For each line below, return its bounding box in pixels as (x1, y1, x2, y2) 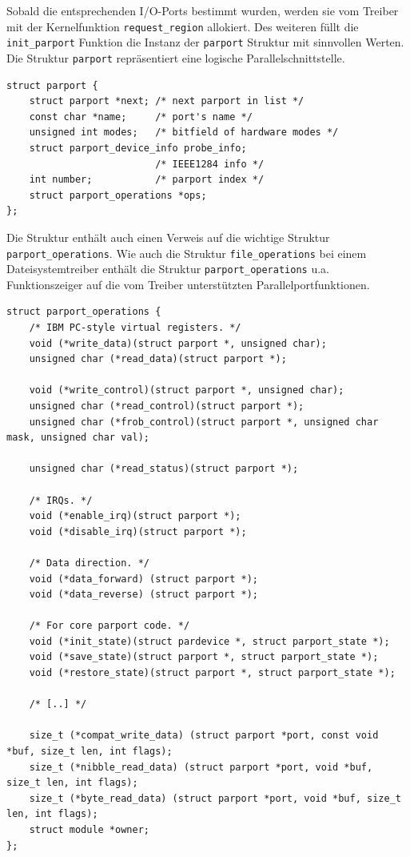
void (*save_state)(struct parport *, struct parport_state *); (29, 651, 379, 663)
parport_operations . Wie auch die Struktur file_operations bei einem (6, 244, 367, 261)
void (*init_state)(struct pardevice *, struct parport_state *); (29, 635, 390, 647)
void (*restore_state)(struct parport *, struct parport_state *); (29, 667, 396, 679)
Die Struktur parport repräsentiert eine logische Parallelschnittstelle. (6, 49, 345, 66)
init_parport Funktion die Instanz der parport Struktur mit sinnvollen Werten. (6, 34, 404, 50)
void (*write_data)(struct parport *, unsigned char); (29, 337, 327, 349)
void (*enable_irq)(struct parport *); (29, 510, 241, 522)
